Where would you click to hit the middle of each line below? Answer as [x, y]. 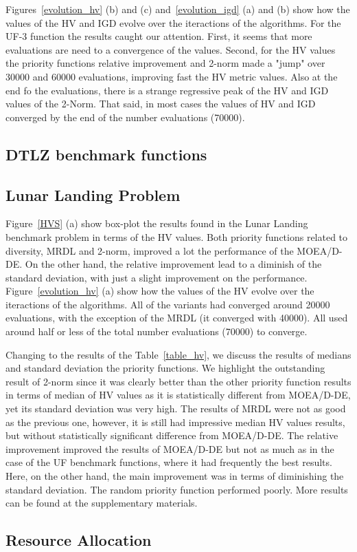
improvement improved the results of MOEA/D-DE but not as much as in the [170, 448]
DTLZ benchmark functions [106, 154]
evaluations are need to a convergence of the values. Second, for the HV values [171, 49]
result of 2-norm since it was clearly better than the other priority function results [178, 381]
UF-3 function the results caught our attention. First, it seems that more [159, 36]
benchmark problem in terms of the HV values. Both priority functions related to [177, 236]
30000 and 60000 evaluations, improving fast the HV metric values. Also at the [172, 76]
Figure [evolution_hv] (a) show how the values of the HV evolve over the [160, 291]
